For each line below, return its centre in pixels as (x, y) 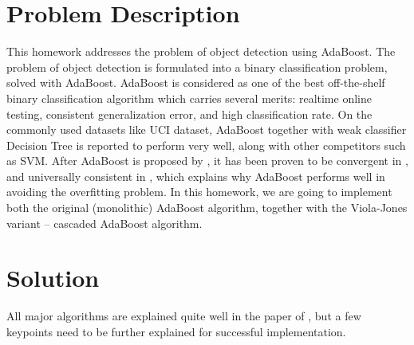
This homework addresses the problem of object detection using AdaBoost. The (201, 51)
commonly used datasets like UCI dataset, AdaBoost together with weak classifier (207, 129)
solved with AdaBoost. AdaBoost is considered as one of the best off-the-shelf (196, 82)
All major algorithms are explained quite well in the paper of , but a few (184, 316)
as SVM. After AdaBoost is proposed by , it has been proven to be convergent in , (207, 161)
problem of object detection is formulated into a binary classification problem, (197, 67)
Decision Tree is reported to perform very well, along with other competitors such (206, 145)
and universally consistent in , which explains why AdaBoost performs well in (196, 176)
